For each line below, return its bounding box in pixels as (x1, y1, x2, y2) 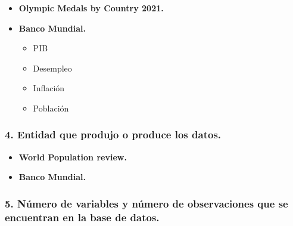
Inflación (33, 82, 65, 94)
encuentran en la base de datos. (5, 209, 160, 224)
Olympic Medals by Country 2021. (18, 2, 164, 14)
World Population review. (18, 150, 127, 163)
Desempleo (33, 61, 72, 74)
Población (33, 101, 69, 114)
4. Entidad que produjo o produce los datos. (5, 127, 222, 142)
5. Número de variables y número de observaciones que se (5, 196, 288, 210)
